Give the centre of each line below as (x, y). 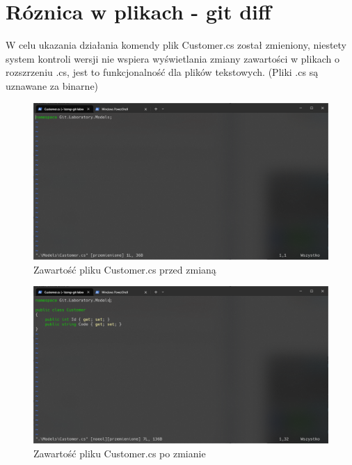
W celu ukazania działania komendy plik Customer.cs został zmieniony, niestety (176, 45)
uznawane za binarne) (52, 85)
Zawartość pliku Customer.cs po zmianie (120, 453)
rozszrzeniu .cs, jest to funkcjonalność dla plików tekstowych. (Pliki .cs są (162, 72)
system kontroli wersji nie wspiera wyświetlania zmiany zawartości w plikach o (173, 58)
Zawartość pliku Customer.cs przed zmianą (125, 269)
